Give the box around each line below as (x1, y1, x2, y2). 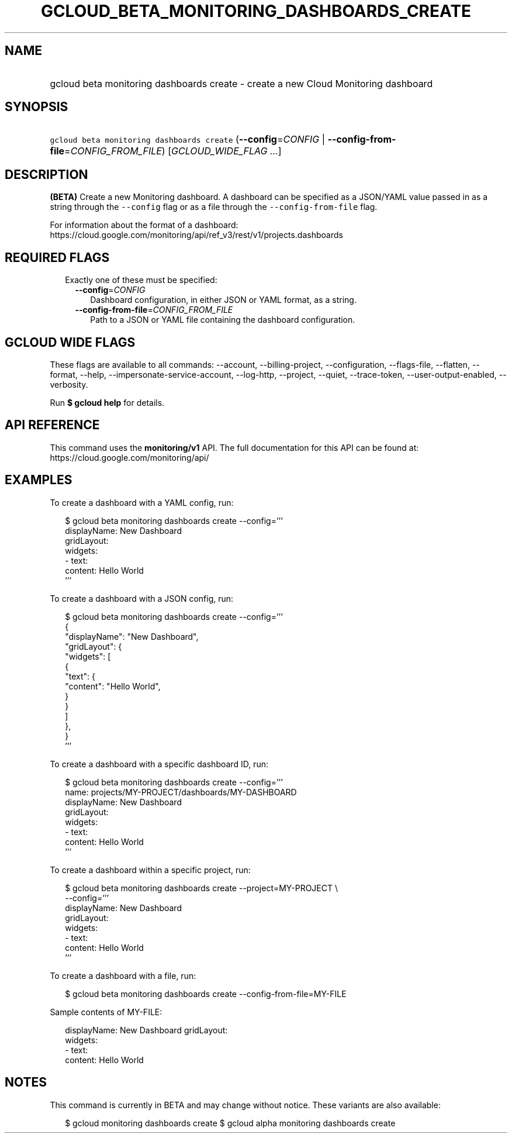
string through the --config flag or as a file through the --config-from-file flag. (50, 202, 378, 212)
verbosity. (50, 379, 88, 389)
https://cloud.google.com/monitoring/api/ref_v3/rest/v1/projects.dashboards (50, 230, 343, 240)
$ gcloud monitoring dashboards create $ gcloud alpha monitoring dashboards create (65, 1118, 396, 1128)
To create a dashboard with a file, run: (50, 970, 196, 981)
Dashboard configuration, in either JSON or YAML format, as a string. (90, 295, 357, 305)
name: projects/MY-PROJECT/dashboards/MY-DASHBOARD (65, 787, 297, 797)
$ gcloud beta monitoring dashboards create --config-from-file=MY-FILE (65, 988, 347, 999)
